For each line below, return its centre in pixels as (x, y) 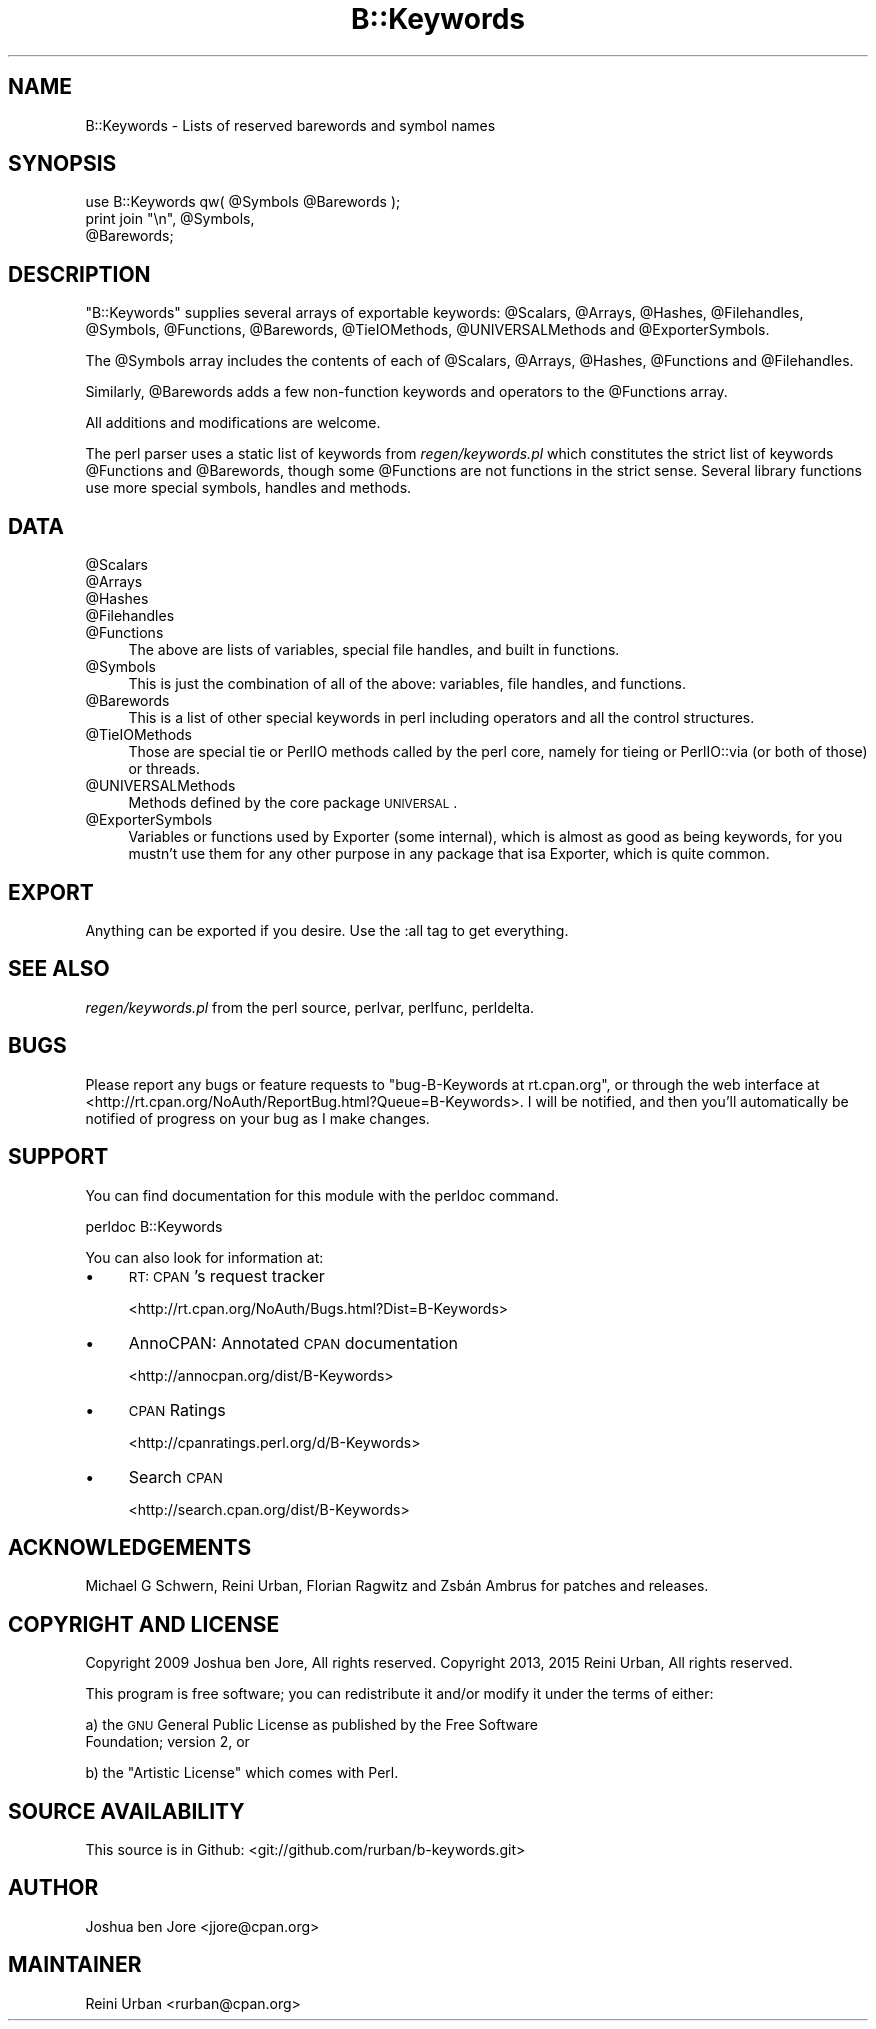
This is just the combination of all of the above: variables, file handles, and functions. (407, 684)
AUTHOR (53, 1888)
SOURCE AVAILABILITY (126, 1811)
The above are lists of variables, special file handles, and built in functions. (374, 650)
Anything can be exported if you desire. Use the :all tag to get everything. (327, 930)
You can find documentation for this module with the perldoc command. (322, 1195)
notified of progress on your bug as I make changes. (257, 1118)
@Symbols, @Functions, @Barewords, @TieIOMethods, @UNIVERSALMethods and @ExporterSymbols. (427, 330)
